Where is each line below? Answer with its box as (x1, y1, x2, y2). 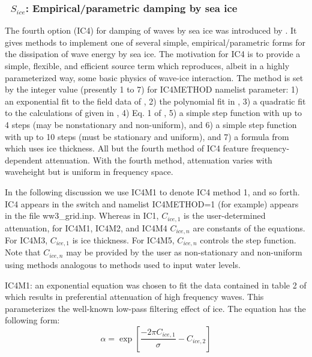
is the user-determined (184, 209, 266, 222)
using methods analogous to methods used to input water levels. (5, 258, 241, 270)
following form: (5, 314, 60, 326)
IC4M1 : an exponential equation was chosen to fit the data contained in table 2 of (5, 278, 307, 291)
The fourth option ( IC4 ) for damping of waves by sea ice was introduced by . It (5, 24, 297, 37)
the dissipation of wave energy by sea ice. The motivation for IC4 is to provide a (5, 47, 301, 60)
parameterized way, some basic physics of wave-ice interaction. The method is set (5, 71, 304, 84)
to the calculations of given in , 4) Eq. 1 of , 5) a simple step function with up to (5, 106, 302, 119)
